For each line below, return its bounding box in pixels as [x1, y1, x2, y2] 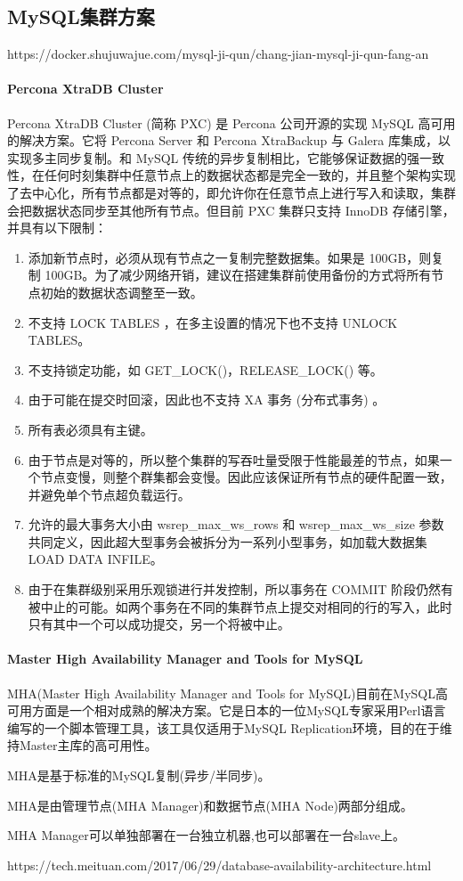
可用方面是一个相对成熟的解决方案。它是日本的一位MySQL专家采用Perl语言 [7, 701, 446, 720]
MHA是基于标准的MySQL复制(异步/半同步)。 [7, 766, 271, 785]
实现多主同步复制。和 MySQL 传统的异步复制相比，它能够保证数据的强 [7, 148, 419, 167]
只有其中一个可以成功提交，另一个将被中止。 [28, 615, 290, 633]
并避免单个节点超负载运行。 [28, 485, 191, 503]
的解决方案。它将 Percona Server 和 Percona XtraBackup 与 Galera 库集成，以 [7, 131, 451, 150]
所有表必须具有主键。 [28, 420, 153, 438]
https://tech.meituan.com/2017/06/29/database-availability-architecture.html [7, 855, 432, 874]
